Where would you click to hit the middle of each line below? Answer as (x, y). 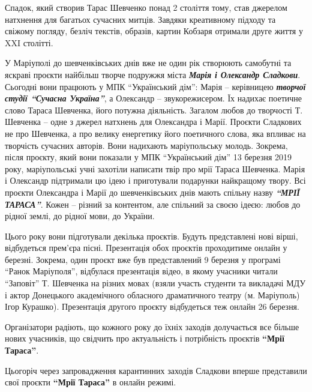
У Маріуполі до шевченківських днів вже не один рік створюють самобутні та (148, 63)
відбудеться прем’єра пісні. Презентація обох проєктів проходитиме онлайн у (146, 248)
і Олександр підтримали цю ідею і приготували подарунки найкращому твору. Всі (155, 180)
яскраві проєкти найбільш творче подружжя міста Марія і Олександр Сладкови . (153, 74)
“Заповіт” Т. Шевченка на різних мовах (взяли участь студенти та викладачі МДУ (155, 283)
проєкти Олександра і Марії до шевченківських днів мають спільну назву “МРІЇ (152, 192)
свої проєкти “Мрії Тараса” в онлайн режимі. (91, 382)
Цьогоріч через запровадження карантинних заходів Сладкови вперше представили (156, 370)
